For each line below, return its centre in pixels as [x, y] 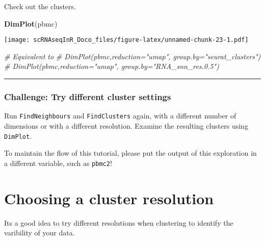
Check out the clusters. [40, 6]
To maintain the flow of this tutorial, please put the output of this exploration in [130, 153]
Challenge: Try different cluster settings [88, 96]
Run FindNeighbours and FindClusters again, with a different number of [120, 116]
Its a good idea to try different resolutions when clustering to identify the [119, 222]
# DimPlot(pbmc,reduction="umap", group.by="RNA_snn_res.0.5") [112, 66]
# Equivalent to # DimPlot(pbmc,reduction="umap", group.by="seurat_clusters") [132, 56]
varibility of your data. [39, 233]
